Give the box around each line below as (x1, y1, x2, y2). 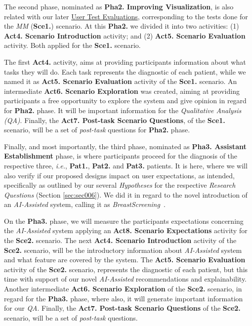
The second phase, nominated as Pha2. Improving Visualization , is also (4, 1, 234, 11)
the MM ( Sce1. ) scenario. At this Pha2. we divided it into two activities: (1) (4, 21, 239, 31)
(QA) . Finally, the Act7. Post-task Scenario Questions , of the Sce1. (4, 115, 225, 125)
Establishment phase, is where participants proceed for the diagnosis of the (4, 151, 238, 161)
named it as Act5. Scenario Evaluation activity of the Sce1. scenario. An (4, 76, 237, 86)
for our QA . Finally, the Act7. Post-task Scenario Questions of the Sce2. (4, 303, 241, 313)
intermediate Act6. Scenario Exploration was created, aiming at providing (4, 85, 240, 96)
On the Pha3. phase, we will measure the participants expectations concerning (4, 215, 244, 226)
